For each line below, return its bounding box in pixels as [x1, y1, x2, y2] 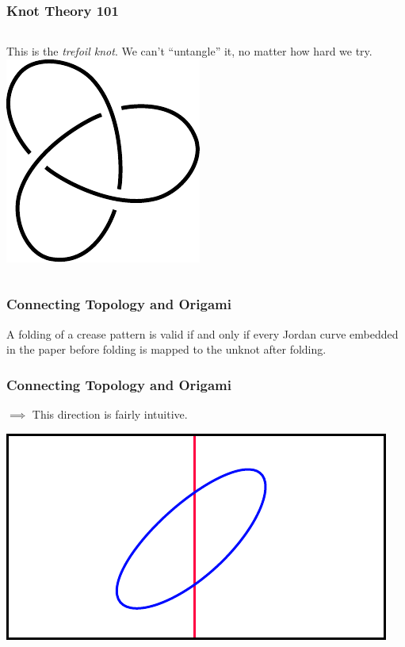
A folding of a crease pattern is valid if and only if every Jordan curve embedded [6, 325, 399, 342]
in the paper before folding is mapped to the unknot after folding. [6, 341, 327, 358]
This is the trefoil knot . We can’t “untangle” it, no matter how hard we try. [6, 43, 373, 59]
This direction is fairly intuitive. [32, 406, 188, 423]
